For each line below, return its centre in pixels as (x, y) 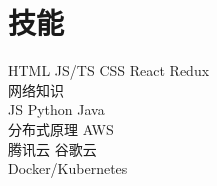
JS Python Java (56, 109)
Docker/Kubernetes (68, 168)
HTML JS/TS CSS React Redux (109, 70)
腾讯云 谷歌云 (52, 148)
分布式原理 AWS (61, 128)
